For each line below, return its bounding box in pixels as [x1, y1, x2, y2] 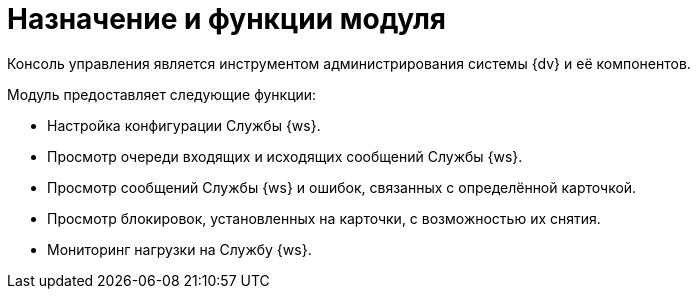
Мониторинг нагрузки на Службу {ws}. [47, 240, 312, 258]
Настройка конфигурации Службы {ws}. [47, 116, 321, 134]
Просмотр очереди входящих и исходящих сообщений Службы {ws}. [47, 147, 523, 165]
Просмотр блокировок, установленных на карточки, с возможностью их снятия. [47, 209, 601, 227]
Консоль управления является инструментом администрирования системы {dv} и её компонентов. [7, 54, 691, 72]
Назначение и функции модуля [7, 2, 447, 36]
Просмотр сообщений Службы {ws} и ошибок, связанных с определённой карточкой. [47, 178, 637, 196]
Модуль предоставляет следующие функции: [7, 85, 317, 103]
